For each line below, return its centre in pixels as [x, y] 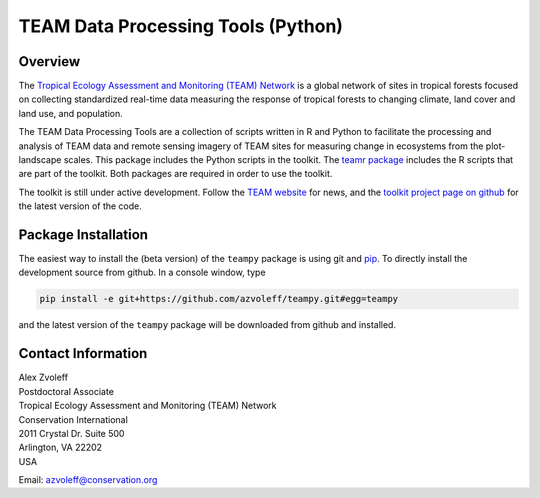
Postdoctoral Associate [66, 391]
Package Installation [83, 234]
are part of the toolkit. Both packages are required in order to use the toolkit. [175, 174]
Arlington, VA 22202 [60, 447]
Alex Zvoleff [43, 377]
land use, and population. [71, 113]
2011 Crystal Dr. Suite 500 [71, 433]
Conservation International [73, 419]
